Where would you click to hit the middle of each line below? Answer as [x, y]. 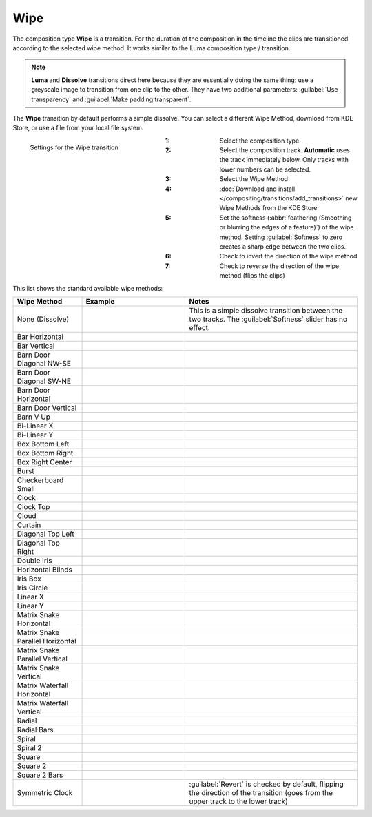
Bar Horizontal [40, 336]
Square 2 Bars [40, 775]
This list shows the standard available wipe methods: [88, 288]
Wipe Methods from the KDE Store [268, 208]
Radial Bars [35, 730]
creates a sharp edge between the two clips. [283, 246]
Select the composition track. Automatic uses [285, 150]
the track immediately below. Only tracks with [284, 160]
